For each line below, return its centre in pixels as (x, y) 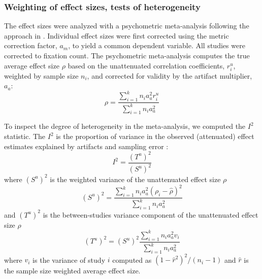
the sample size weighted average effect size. (72, 271)
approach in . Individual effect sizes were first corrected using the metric (117, 35)
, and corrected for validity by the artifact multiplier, (170, 75)
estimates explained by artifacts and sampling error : (86, 146)
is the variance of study (69, 259)
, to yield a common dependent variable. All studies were (157, 45)
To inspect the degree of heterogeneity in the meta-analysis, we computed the (125, 126)
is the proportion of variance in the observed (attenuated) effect (155, 136)
